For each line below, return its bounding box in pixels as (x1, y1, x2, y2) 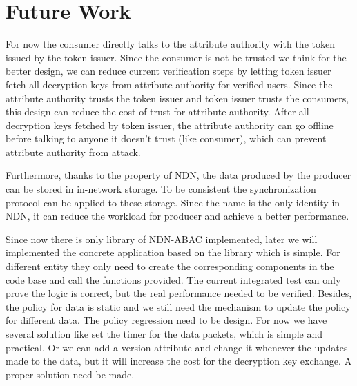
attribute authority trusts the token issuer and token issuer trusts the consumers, (6, 90, 349, 105)
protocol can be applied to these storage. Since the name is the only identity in (6, 195, 340, 209)
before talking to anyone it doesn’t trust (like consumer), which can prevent (6, 131, 327, 146)
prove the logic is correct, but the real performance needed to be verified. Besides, (6, 286, 352, 300)
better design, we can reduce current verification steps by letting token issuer (6, 64, 331, 78)
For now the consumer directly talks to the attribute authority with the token (6, 37, 335, 51)
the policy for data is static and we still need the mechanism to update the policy (6, 299, 351, 313)
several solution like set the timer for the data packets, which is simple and (6, 327, 323, 340)
